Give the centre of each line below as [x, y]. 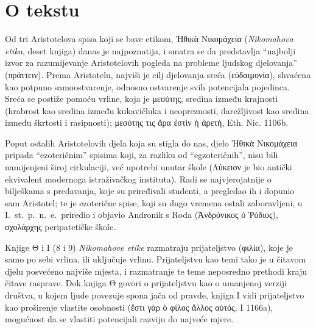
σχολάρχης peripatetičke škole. [61, 227]
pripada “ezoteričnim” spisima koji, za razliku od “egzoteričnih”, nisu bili [142, 155]
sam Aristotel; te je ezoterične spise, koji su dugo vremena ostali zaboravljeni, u [154, 202]
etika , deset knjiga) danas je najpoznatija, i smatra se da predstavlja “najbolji [150, 50]
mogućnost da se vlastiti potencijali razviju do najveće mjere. [119, 319]
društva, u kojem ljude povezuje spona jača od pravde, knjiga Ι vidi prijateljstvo [155, 295]
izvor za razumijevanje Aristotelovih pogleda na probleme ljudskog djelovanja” [151, 63]
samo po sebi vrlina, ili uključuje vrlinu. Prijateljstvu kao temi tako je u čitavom [156, 259]
